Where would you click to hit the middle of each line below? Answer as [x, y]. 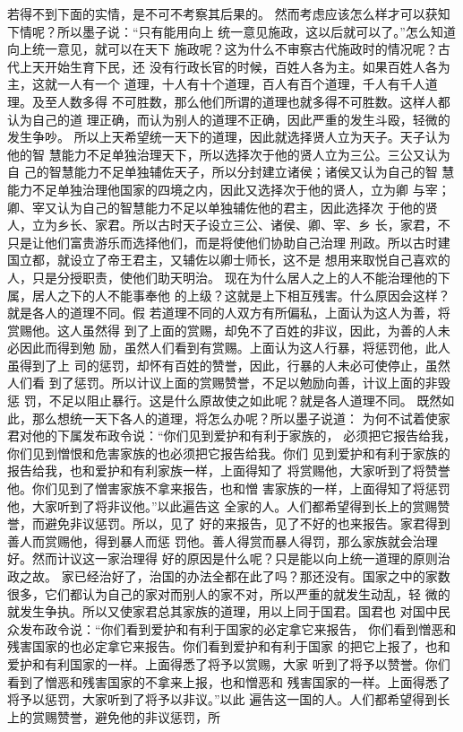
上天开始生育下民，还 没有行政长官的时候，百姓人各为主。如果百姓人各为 [235, 66]
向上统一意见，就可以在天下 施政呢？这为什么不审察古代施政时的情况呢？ [223, 49]
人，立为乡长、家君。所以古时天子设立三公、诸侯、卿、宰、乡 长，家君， [223, 225]
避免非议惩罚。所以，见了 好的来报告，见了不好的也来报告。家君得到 [247, 523]
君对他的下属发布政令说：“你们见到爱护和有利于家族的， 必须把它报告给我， [232, 436]
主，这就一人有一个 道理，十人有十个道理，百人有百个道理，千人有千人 [216, 84]
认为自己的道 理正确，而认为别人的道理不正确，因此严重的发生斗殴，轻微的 [229, 119]
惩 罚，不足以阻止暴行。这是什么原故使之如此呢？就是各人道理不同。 [210, 401]
